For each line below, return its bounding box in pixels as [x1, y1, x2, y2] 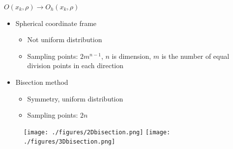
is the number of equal [161, 50, 230, 61]
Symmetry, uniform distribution [27, 93, 123, 103]
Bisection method [15, 76, 68, 87]
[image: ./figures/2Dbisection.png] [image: [24, 128, 171, 136]
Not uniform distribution [27, 34, 102, 45]
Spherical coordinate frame [15, 18, 97, 28]
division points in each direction [27, 60, 124, 71]
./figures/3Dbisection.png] [24, 138, 116, 146]
